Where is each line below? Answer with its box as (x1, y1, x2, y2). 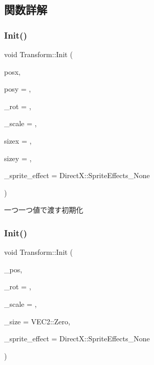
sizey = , (4, 152, 32, 163)
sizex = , (4, 135, 32, 146)
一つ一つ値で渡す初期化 (4, 204, 83, 215)
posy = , (4, 83, 31, 94)
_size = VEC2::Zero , (4, 316, 70, 326)
